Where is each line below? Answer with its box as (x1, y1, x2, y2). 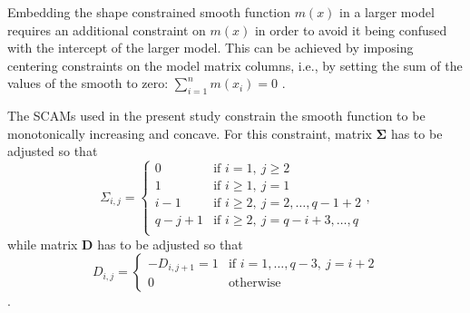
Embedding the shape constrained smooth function (7, 3, 291, 21)
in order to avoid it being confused (254, 20, 447, 39)
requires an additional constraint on (7, 20, 206, 39)
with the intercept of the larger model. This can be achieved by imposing (7, 38, 414, 57)
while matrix (7, 234, 78, 253)
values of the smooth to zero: (7, 73, 169, 93)
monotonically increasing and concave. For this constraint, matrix (7, 123, 372, 142)
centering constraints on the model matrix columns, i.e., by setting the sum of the (7, 55, 463, 74)
